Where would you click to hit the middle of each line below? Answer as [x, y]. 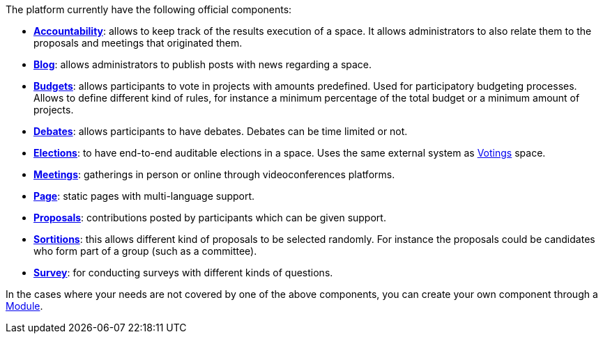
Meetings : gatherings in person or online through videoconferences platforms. [214, 174]
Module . [24, 306]
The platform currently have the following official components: [149, 9]
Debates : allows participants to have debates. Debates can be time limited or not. [221, 131]
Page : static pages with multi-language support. [144, 196]
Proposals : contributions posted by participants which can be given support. [210, 218]
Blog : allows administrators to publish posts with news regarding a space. [203, 64]
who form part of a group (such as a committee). [145, 251]
